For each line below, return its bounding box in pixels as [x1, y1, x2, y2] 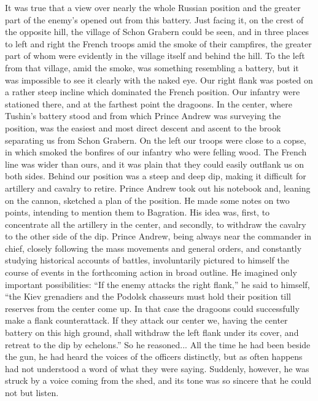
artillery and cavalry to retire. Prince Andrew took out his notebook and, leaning [5, 181, 311, 194]
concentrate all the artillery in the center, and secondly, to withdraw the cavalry [5, 217, 306, 230]
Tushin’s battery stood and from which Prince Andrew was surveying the [5, 109, 281, 122]
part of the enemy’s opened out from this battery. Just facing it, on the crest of [5, 13, 304, 26]
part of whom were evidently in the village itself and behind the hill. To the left [5, 49, 305, 62]
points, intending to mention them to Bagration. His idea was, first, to [5, 206, 270, 219]
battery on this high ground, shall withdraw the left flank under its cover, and [5, 326, 299, 339]
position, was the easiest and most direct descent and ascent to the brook [5, 121, 281, 134]
